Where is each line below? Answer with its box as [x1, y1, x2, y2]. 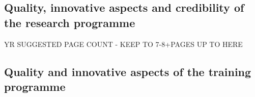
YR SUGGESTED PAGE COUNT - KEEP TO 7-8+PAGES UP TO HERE [4, 38, 243, 49]
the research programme [4, 14, 135, 30]
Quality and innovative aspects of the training [4, 63, 251, 79]
